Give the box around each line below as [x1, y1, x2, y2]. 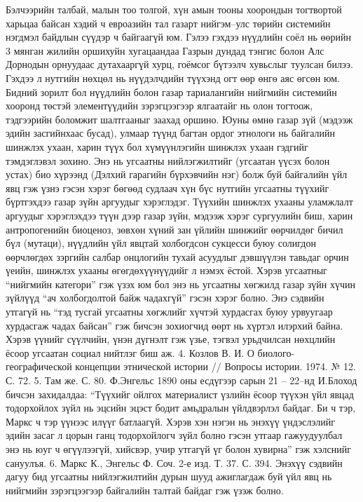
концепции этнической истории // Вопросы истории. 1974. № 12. [75, 359, 356, 374]
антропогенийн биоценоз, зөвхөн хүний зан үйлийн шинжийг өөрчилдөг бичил [6, 222, 343, 236]
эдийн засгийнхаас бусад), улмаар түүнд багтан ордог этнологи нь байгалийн [6, 125, 336, 140]
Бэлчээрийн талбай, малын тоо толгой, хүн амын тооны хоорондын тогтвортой [6, 2, 342, 16]
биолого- [257, 345, 295, 360]
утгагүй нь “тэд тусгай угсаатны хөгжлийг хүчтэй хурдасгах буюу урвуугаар [6, 304, 333, 319]
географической [6, 359, 72, 374]
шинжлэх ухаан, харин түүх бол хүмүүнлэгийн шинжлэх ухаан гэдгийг [6, 139, 308, 154]
